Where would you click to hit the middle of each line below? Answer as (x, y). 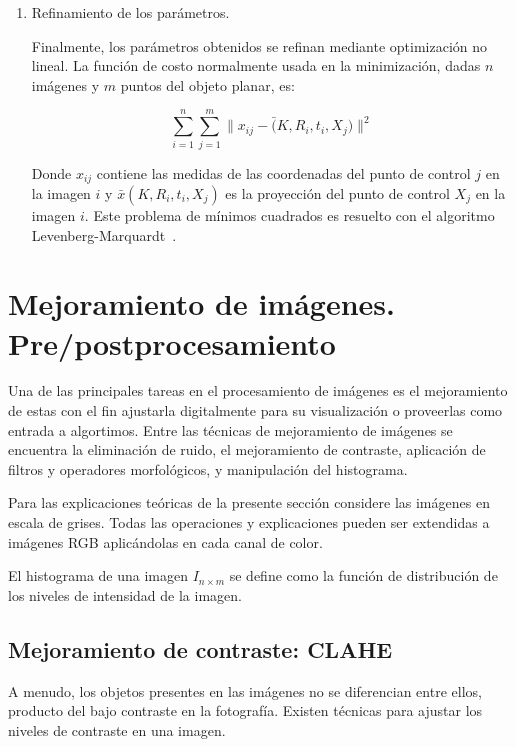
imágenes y (65, 84)
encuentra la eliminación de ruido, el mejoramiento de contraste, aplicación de (247, 449)
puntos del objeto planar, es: (207, 84)
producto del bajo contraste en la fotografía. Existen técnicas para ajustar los (245, 710)
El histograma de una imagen (98, 575)
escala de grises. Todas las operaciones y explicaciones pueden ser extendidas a (249, 522)
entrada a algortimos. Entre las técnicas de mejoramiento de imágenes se (230, 429)
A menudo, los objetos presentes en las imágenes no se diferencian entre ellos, (245, 690)
